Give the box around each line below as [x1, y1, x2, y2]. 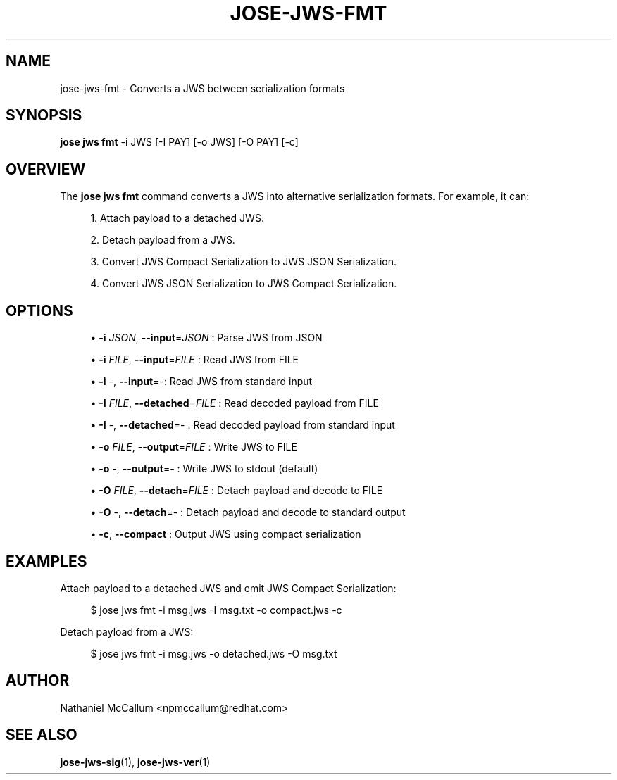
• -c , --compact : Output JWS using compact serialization [90, 528, 361, 541]
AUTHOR [6, 672, 70, 690]
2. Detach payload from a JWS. [90, 234, 235, 246]
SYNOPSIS [6, 106, 82, 125]
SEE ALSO [6, 726, 77, 744]
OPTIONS [6, 301, 73, 320]
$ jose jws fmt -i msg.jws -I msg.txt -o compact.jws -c [90, 603, 342, 616]
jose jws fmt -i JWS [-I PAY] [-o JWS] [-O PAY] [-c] [60, 136, 299, 149]
